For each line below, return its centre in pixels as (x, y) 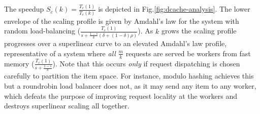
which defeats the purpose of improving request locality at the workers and (121, 96)
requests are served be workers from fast (188, 53)
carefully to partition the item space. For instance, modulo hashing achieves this (129, 76)
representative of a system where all (60, 53)
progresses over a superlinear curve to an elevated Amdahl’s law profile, (116, 43)
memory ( (19, 63)
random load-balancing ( (42, 31)
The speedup (24, 9)
